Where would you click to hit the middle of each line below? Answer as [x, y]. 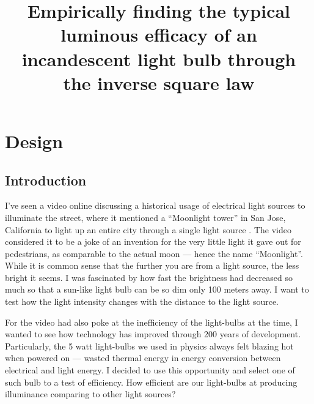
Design [34, 140]
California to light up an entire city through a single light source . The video [148, 229]
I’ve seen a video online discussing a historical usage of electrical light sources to [155, 205]
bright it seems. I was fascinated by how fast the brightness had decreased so [149, 277]
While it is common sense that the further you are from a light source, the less [152, 265]
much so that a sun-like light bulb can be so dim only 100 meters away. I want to [157, 289]
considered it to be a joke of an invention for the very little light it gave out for [153, 241]
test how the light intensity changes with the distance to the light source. [142, 301]
